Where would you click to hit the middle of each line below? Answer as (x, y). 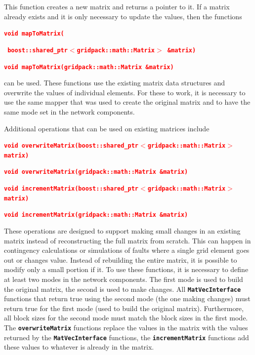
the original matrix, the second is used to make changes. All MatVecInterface (123, 289)
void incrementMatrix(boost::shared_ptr (71, 189)
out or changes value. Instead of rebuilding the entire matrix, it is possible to (121, 259)
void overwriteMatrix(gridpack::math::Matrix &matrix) (96, 172)
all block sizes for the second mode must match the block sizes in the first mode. (126, 318)
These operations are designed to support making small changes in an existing (122, 231)
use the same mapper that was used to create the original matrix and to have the (127, 102)
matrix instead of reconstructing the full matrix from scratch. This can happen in (127, 240)
